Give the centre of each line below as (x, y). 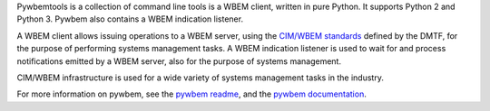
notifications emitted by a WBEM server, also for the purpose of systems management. (179, 61)
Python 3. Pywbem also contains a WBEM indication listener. (130, 19)
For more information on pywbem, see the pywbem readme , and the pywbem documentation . (191, 94)
